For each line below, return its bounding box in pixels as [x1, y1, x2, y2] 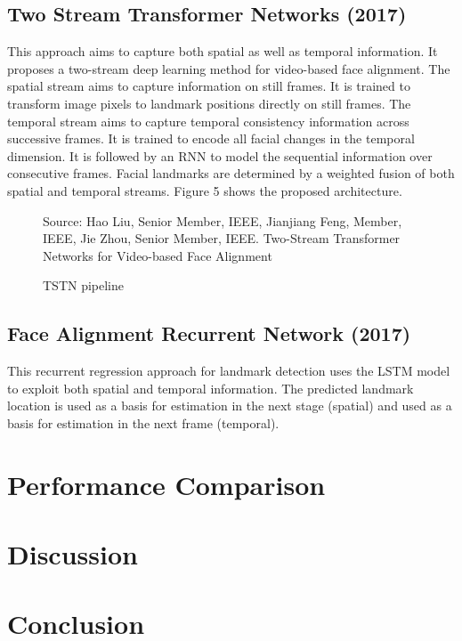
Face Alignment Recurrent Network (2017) [7, 320, 411, 347]
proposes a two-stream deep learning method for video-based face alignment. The [7, 59, 450, 77]
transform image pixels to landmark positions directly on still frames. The [7, 93, 411, 112]
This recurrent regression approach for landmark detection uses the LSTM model [7, 361, 450, 380]
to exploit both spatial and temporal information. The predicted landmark [7, 378, 414, 397]
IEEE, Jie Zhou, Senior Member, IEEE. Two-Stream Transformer [43, 229, 401, 247]
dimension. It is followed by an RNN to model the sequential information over [7, 146, 433, 165]
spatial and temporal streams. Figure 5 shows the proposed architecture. [7, 181, 402, 199]
